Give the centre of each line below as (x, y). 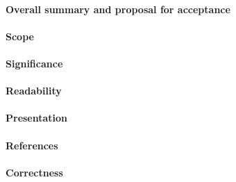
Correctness (34, 172)
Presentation (37, 118)
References (32, 145)
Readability (34, 91)
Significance (34, 63)
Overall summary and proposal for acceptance (118, 9)
